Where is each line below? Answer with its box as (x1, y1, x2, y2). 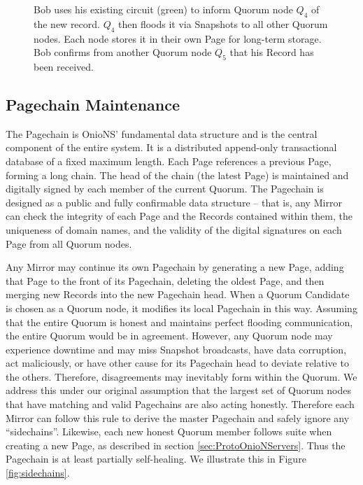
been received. (34, 59, 94, 73)
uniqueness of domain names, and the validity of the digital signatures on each (6, 222, 342, 237)
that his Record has (229, 45, 314, 59)
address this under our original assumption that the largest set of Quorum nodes (6, 383, 351, 398)
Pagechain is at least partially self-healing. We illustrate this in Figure (6, 451, 306, 466)
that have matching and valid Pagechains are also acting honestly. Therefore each (6, 397, 355, 412)
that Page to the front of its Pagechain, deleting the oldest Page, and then (6, 273, 325, 288)
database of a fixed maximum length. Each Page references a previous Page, (6, 153, 332, 168)
